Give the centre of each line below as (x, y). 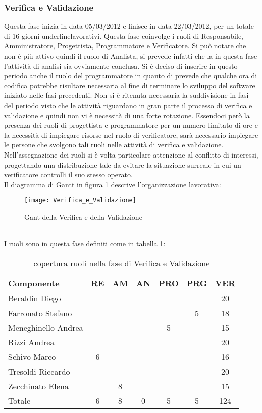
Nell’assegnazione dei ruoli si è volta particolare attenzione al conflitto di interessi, (131, 154)
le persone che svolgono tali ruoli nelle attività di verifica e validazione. (114, 145)
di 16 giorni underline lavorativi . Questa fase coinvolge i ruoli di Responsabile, (124, 36)
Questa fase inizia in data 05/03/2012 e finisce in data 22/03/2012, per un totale (129, 26)
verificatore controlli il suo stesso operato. (68, 174)
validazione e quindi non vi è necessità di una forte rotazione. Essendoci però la (127, 115)
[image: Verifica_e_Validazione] (80, 201)
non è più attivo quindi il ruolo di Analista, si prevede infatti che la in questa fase (131, 56)
